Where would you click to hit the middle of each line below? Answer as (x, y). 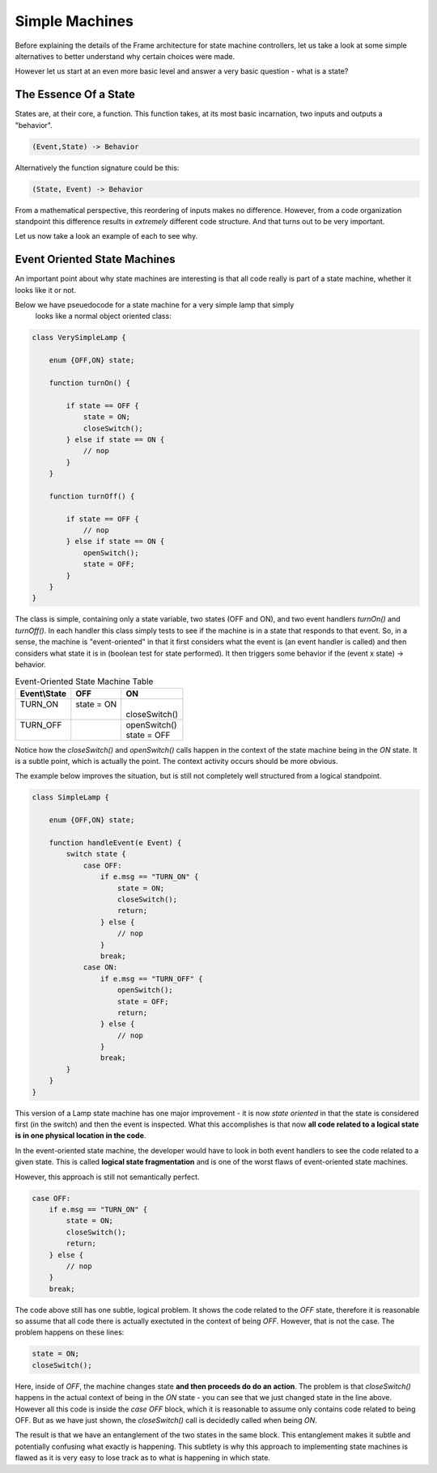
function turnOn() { (90, 383)
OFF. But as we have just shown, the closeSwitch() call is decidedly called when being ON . (166, 1420)
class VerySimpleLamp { (79, 337)
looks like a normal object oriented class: (103, 316)
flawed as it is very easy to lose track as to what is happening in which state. (143, 1458)
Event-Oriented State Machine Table (84, 681)
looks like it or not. (46, 290)
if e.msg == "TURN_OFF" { (151, 978)
